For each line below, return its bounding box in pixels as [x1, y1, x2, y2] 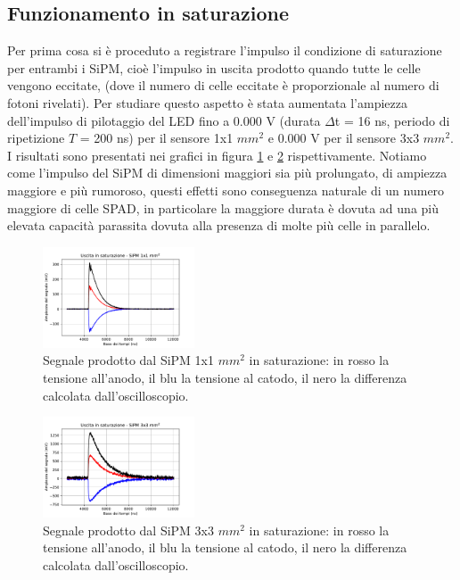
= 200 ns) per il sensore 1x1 [79, 128, 234, 147]
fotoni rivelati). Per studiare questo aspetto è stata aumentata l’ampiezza [7, 93, 407, 112]
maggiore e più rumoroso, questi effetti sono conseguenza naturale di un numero [7, 180, 445, 199]
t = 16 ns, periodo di [334, 111, 450, 129]
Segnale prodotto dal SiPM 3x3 [43, 520, 214, 539]
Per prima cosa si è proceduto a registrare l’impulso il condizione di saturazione [7, 41, 442, 60]
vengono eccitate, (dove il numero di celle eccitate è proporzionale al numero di [7, 76, 439, 95]
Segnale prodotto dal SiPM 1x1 [43, 351, 214, 369]
